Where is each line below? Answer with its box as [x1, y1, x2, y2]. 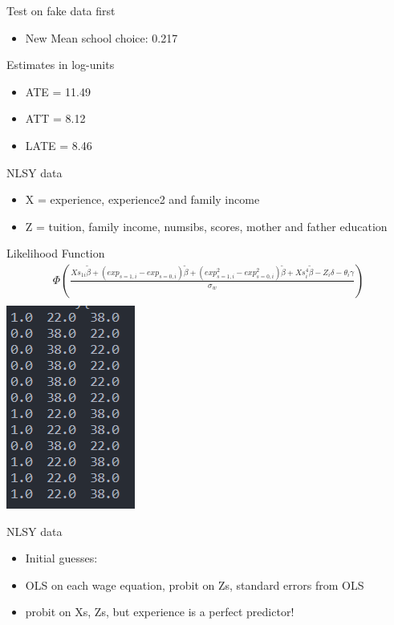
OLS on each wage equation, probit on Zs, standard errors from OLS [25, 576, 364, 593]
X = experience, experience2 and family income [25, 191, 260, 208]
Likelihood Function [6, 245, 105, 262]
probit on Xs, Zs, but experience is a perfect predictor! [25, 603, 294, 620]
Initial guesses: [25, 550, 98, 566]
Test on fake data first [6, 2, 116, 18]
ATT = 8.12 [25, 110, 86, 127]
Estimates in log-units [6, 56, 115, 73]
